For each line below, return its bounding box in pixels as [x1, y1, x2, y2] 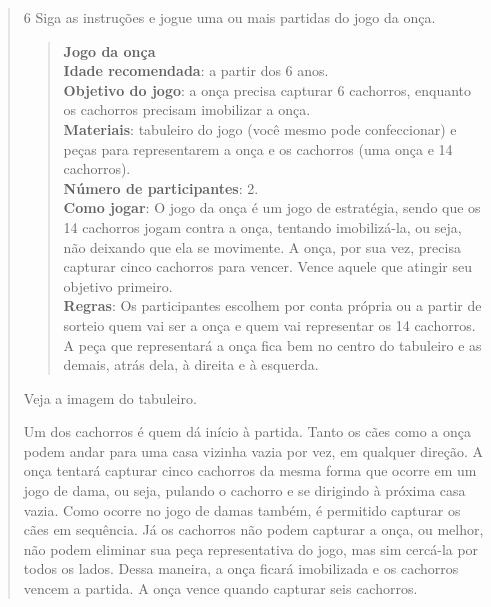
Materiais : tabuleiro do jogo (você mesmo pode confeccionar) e [63, 118, 457, 139]
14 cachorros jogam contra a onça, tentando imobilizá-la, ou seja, [63, 216, 462, 237]
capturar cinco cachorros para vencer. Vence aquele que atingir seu [63, 256, 472, 277]
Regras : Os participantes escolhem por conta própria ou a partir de [63, 295, 482, 316]
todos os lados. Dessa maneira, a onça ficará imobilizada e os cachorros [23, 558, 459, 579]
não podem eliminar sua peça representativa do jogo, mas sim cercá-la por [23, 538, 479, 559]
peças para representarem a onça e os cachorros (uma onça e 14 [63, 138, 453, 159]
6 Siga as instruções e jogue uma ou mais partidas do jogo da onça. [23, 7, 436, 27]
